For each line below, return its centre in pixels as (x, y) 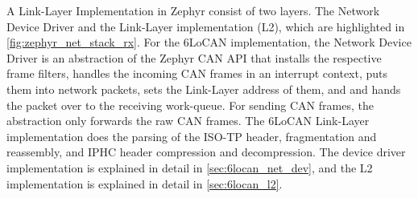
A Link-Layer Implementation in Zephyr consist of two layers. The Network (193, 10)
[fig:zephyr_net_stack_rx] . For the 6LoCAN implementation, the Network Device (209, 42)
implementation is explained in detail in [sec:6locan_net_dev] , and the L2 (190, 167)
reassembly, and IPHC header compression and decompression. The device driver (206, 152)
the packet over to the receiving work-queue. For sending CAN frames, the (190, 105)
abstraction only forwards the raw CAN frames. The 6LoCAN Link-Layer (188, 121)
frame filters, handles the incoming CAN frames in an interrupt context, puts (197, 73)
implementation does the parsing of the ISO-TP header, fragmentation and (192, 136)
